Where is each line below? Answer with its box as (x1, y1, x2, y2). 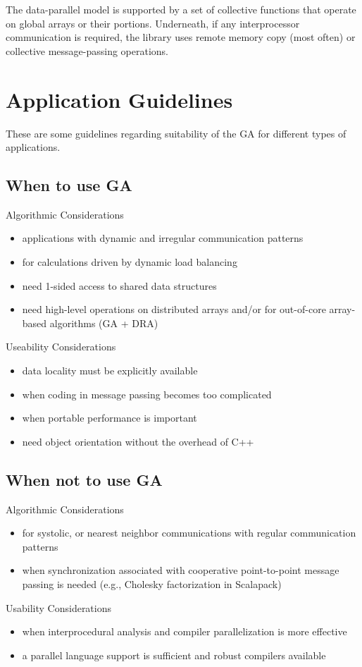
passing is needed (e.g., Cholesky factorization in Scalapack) (22, 577, 282, 591)
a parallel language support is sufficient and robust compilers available (22, 647, 326, 662)
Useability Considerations (6, 339, 116, 354)
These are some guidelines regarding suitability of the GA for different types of (6, 126, 347, 140)
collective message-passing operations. (6, 43, 168, 58)
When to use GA (6, 174, 132, 196)
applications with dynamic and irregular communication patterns (22, 231, 304, 245)
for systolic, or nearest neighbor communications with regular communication (22, 525, 356, 540)
